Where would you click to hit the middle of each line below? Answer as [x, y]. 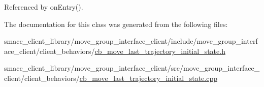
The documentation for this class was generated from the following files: [116, 24]
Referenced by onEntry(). [44, 7]
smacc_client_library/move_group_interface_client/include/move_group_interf [131, 41]
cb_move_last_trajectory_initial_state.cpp [148, 78]
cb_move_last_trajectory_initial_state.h [160, 51]
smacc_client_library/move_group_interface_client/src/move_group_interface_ [132, 68]
